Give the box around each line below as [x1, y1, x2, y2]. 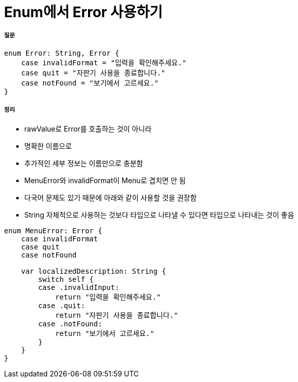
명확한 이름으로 [24, 141, 72, 150]
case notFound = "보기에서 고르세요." [21, 78, 159, 87]
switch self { [38, 275, 94, 283]
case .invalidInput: [38, 283, 119, 291]
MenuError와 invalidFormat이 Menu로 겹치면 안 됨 [24, 176, 186, 185]
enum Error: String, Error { [4, 49, 119, 57]
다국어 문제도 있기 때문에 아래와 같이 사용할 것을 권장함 [24, 193, 197, 202]
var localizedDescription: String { [21, 267, 166, 275]
